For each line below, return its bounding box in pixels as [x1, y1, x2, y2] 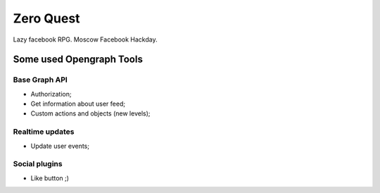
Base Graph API [13, 75, 68, 85]
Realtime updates [13, 127, 75, 137]
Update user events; [30, 142, 89, 150]
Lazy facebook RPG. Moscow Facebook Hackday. [13, 35, 158, 44]
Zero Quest [13, 11, 80, 26]
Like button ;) [30, 173, 70, 182]
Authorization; [30, 89, 72, 98]
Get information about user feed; [30, 99, 126, 108]
